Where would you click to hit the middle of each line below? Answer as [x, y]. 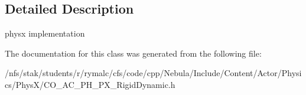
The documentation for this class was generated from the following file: [133, 53]
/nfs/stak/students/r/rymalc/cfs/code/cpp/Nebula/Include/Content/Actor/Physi [153, 73]
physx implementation [45, 33]
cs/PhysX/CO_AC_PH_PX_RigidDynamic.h [90, 84]
